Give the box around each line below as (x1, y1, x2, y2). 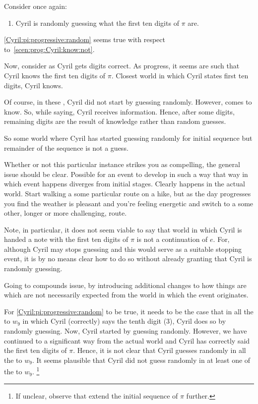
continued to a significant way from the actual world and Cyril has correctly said (4, 335, 250, 346)
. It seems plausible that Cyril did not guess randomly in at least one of (32, 354, 251, 365)
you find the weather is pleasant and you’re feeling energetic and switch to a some (4, 198, 254, 208)
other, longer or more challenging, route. (4, 208, 127, 218)
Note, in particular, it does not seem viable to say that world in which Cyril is (4, 224, 242, 234)
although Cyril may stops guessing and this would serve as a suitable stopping (4, 243, 242, 254)
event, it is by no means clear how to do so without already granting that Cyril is (4, 253, 252, 264)
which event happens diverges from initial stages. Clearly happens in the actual (4, 178, 245, 189)
